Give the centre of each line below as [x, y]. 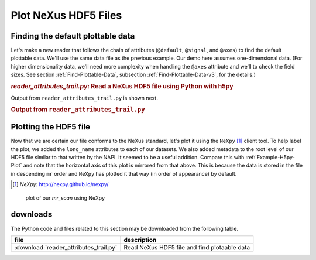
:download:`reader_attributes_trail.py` [66, 247]
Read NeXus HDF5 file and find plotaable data [187, 247]
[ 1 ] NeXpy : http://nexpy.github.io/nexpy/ [61, 184]
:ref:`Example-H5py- [270, 158]
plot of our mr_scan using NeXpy [65, 198]
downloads [32, 215]
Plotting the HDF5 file [51, 127]
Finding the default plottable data [73, 36]
